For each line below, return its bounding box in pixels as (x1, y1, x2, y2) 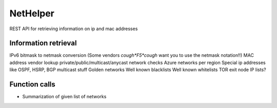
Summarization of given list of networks (22, 94, 107, 100)
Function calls (9, 80, 56, 89)
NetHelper (9, 8, 55, 19)
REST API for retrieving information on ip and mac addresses (9, 26, 138, 32)
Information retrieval (9, 39, 77, 48)
